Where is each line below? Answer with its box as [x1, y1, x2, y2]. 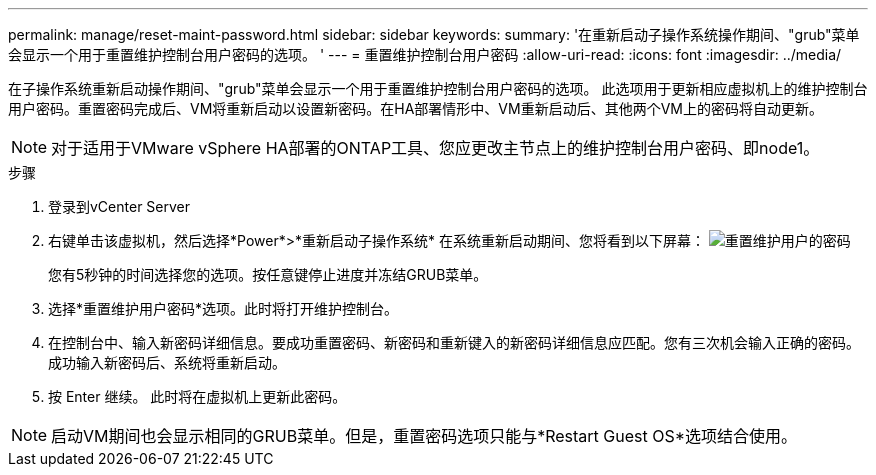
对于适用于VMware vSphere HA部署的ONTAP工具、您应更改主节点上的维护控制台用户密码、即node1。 [51, 138, 820, 158]
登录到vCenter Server [48, 198, 191, 215]
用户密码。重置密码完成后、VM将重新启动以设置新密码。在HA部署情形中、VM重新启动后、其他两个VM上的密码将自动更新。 [8, 100, 823, 117]
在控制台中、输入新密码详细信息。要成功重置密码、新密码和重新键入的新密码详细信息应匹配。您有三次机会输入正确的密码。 [48, 334, 860, 351]
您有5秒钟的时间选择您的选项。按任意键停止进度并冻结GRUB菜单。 [48, 266, 488, 283]
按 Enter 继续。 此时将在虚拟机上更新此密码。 [48, 388, 347, 405]
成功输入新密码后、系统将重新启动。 [48, 354, 286, 371]
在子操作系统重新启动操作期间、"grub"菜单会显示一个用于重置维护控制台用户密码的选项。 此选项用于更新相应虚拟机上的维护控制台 [8, 80, 868, 97]
